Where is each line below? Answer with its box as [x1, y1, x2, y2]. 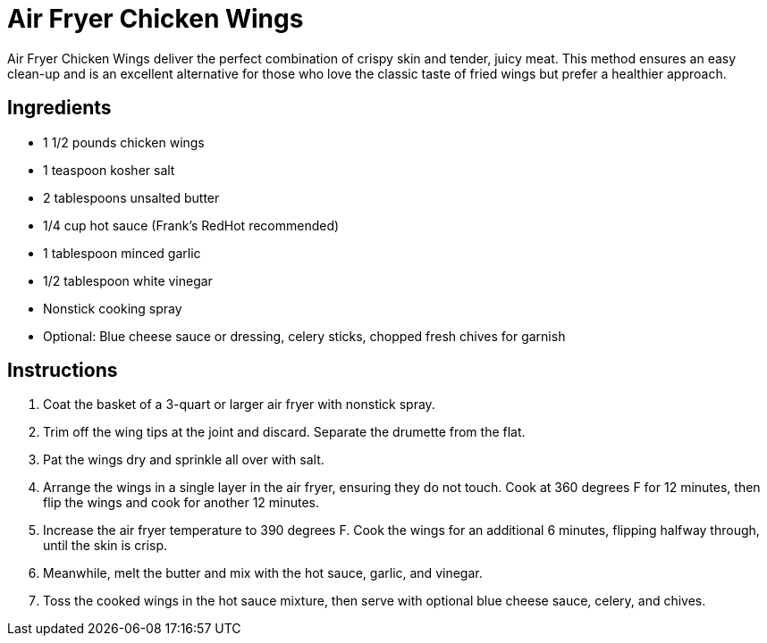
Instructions [7, 359, 118, 382]
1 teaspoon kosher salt [43, 162, 175, 178]
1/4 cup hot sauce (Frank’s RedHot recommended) [43, 217, 340, 233]
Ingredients [7, 96, 112, 120]
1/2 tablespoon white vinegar [43, 272, 213, 288]
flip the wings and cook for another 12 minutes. [43, 495, 320, 511]
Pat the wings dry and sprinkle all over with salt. [43, 452, 324, 468]
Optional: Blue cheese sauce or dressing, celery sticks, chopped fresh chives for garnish [43, 328, 566, 344]
